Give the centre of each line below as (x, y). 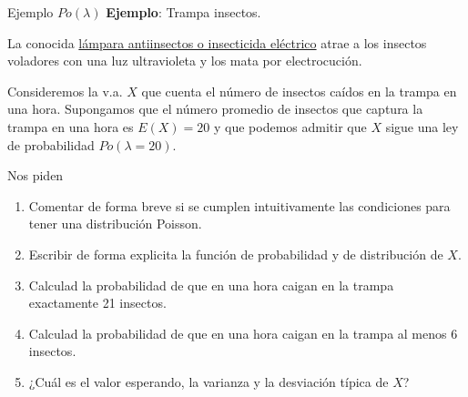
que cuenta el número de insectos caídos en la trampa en (299, 91)
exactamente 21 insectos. (97, 303)
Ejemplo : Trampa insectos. (183, 12)
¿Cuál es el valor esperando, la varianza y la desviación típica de (209, 381)
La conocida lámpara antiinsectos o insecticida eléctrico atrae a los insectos (217, 42)
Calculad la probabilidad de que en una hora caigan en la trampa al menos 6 (243, 333)
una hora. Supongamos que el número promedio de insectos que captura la (215, 109)
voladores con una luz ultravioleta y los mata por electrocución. (185, 61)
